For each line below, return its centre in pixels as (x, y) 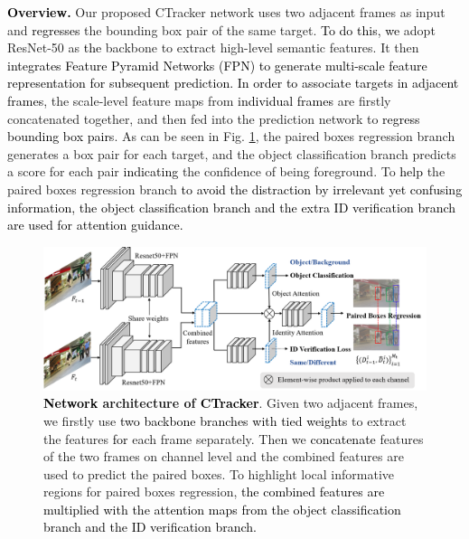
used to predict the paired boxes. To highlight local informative (219, 473)
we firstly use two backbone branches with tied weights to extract (225, 420)
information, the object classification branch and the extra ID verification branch (232, 207)
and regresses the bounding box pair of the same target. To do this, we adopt (221, 29)
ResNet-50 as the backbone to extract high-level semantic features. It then (213, 47)
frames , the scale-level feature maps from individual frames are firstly (199, 100)
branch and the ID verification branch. (150, 527)
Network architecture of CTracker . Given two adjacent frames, (231, 403)
